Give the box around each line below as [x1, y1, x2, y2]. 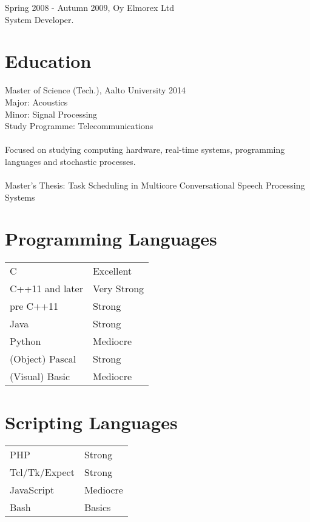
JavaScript [10, 482, 55, 497]
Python [10, 334, 41, 349]
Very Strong [92, 281, 144, 296]
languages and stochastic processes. [5, 155, 136, 167]
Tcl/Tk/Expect [10, 464, 75, 479]
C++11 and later [10, 281, 83, 296]
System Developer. [5, 13, 74, 25]
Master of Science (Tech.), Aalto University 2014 [5, 84, 186, 96]
